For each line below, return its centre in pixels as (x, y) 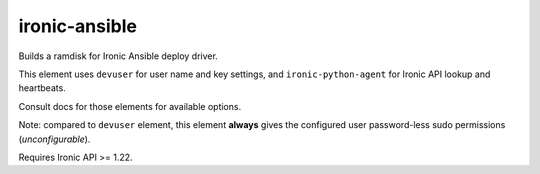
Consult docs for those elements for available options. (130, 106)
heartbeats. (42, 88)
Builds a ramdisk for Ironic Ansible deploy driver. (118, 56)
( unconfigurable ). (54, 139)
